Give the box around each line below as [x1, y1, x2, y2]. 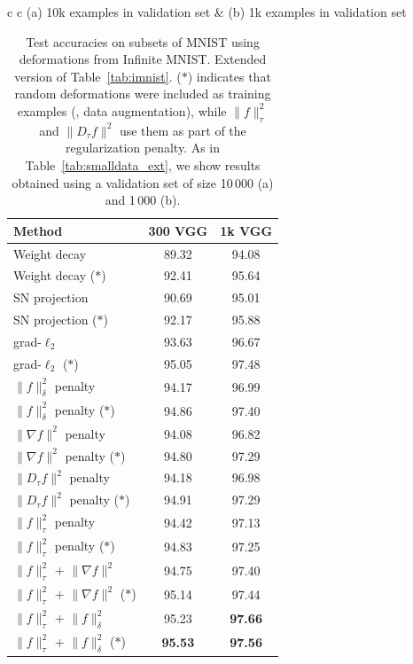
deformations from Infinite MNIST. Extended [19, 50, 267, 68]
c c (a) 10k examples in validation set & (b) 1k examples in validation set [7, 3, 407, 20]
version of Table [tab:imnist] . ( [14, 66, 182, 85]
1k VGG [220, 221, 273, 239]
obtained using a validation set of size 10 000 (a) [12, 173, 274, 191]
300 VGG [148, 221, 208, 239]
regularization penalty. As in [66, 138, 221, 157]
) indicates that [187, 66, 271, 85]
